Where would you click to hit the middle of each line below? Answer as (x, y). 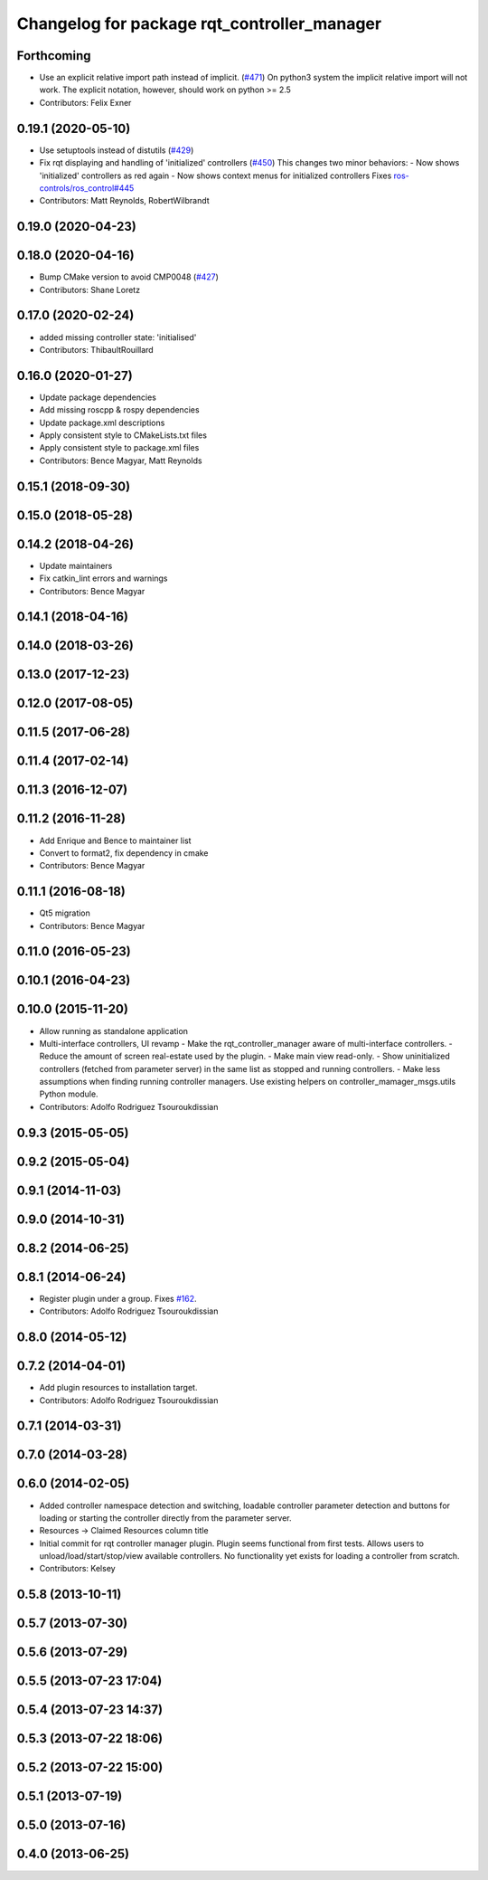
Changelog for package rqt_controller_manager (199, 24)
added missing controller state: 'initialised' (118, 337)
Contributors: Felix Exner (85, 102)
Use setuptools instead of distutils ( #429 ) (117, 150)
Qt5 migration (65, 913)
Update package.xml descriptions (102, 423)
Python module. (69, 1094)
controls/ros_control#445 (87, 188)
